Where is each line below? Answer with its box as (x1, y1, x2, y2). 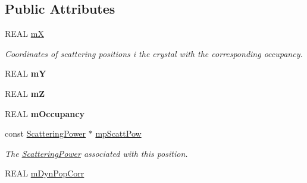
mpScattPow (95, 127, 142, 140)
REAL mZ (5, 87, 45, 99)
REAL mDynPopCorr (5, 167, 84, 179)
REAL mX (5, 27, 44, 40)
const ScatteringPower (5, 127, 86, 140)
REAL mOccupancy (5, 107, 84, 119)
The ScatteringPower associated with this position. (5, 147, 188, 159)
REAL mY (5, 67, 46, 80)
